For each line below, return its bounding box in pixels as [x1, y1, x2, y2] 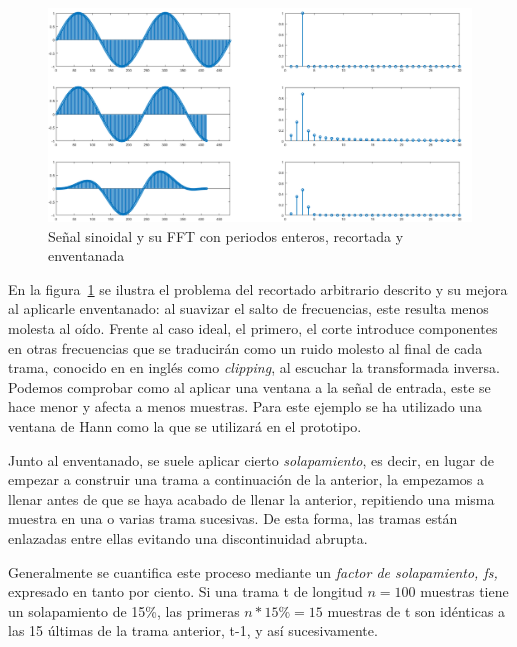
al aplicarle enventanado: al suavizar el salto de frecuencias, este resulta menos [8, 298, 489, 319]
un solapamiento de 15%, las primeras [8, 600, 240, 621]
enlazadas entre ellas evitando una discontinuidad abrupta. [8, 527, 368, 548]
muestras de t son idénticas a [327, 600, 506, 621]
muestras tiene [420, 581, 509, 602]
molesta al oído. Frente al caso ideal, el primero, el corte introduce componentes [8, 318, 498, 339]
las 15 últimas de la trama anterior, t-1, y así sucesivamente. [8, 620, 378, 641]
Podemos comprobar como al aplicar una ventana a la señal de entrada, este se [8, 376, 491, 397]
